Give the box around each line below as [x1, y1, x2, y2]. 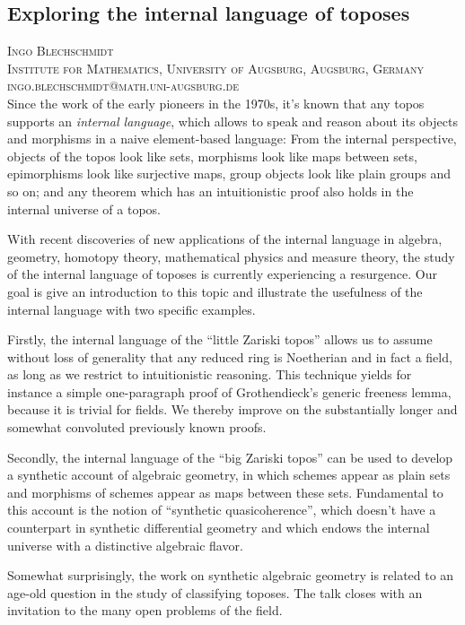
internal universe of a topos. [7, 199, 161, 218]
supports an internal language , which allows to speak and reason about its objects [7, 111, 458, 130]
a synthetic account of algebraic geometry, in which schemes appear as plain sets [7, 465, 451, 484]
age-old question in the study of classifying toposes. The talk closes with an [7, 583, 423, 602]
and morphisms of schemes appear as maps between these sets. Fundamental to [7, 482, 443, 501]
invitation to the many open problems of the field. [7, 601, 283, 620]
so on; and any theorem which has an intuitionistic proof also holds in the [7, 181, 414, 200]
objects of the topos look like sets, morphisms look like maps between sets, [7, 146, 417, 165]
